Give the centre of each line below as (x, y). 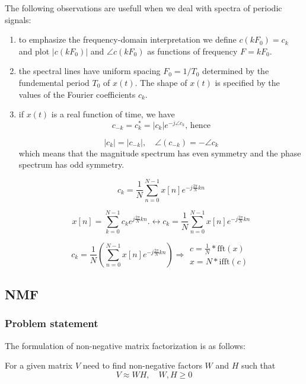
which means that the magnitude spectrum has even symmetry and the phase (160, 153)
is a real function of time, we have (113, 114)
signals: (18, 19)
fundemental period (54, 82)
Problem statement (52, 323)
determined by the (236, 71)
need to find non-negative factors (142, 365)
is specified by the (247, 82)
